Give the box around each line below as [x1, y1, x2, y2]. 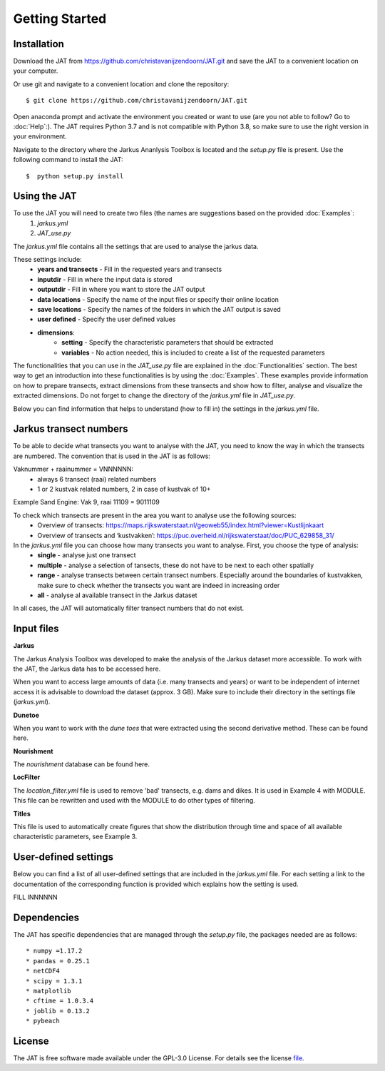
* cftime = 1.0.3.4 [26, 997, 94, 1005]
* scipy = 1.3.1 [26, 977, 83, 985]
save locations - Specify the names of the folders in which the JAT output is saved [37, 305, 281, 313]
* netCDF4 [26, 967, 60, 975]
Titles [13, 809, 31, 818]
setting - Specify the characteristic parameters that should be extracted [61, 338, 274, 347]
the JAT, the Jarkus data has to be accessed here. [13, 664, 161, 673]
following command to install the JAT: [13, 156, 124, 164]
